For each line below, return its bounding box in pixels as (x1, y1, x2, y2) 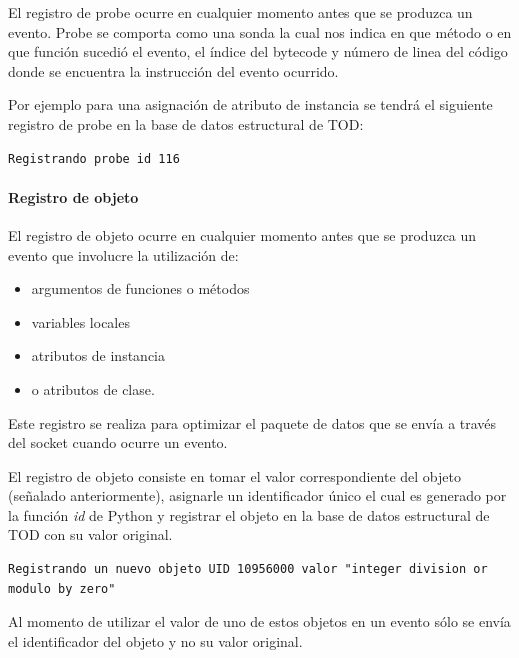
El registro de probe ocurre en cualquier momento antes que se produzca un (8, 2, 473, 22)
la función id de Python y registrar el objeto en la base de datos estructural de (8, 504, 490, 525)
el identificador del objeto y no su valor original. (8, 630, 303, 651)
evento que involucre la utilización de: (8, 244, 239, 265)
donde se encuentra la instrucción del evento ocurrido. (8, 60, 339, 81)
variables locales (31, 311, 130, 332)
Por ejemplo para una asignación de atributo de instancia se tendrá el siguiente (8, 94, 493, 115)
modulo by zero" (8, 581, 116, 596)
